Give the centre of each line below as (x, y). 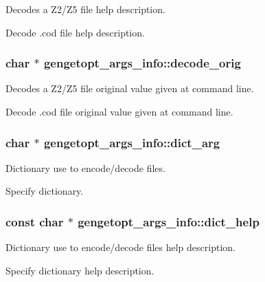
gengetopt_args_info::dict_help (169, 221)
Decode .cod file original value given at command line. (119, 111)
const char (35, 221)
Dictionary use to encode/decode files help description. (120, 247)
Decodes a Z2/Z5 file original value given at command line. (130, 88)
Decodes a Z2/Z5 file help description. (85, 9)
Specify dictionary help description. (80, 270)
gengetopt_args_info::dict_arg (132, 142)
